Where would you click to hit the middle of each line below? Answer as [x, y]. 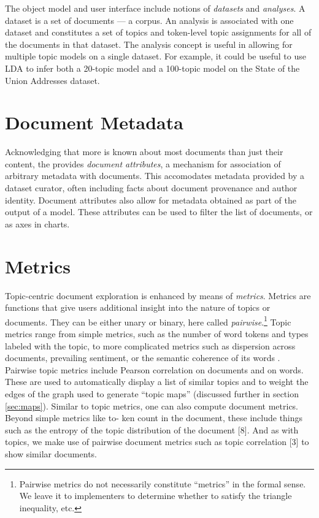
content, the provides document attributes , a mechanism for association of [143, 163]
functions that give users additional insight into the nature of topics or [138, 307]
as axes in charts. [37, 223]
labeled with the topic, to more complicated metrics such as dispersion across [150, 345]
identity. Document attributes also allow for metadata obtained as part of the [151, 200]
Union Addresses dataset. [52, 80]
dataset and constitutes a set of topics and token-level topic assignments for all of [158, 32]
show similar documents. [51, 453]
